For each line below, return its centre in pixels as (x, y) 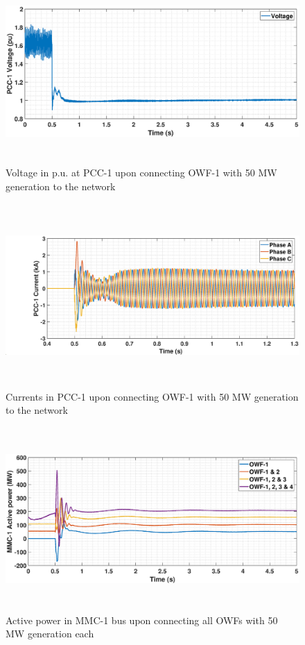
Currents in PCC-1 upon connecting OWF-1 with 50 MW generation (152, 396)
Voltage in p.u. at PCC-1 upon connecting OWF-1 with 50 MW (141, 173)
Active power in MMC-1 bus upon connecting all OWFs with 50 (142, 620)
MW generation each (50, 634)
